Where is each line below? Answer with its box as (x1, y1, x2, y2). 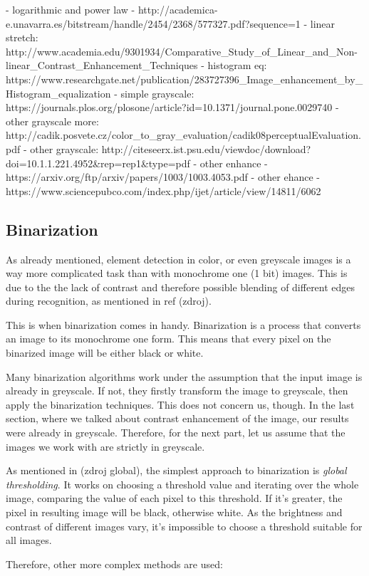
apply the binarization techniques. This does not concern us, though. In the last (6, 397, 355, 412)
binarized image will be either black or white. (6, 345, 204, 360)
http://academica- (137, 2, 218, 16)
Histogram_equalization (6, 85, 111, 100)
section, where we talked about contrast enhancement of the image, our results (6, 411, 349, 426)
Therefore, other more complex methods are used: (6, 556, 223, 571)
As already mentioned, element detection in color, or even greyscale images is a (6, 251, 351, 266)
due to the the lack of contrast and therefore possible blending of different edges (6, 279, 355, 294)
